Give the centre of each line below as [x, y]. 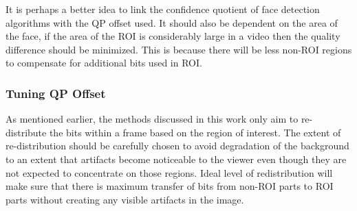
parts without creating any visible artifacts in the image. [125, 199]
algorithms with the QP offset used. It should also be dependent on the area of [172, 22]
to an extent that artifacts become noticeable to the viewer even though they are [176, 159]
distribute [26, 132]
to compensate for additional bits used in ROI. [104, 63]
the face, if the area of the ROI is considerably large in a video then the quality [173, 36]
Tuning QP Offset [56, 93]
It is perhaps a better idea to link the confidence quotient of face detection [163, 9]
